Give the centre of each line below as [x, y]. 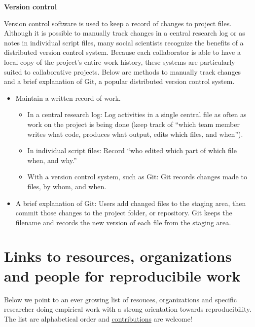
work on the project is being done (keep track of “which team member [133, 124]
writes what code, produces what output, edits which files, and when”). [135, 134]
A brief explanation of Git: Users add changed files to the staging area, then [131, 203]
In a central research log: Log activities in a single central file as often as [137, 114]
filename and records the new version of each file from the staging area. [123, 222]
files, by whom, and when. [67, 186]
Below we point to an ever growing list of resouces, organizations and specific [121, 299]
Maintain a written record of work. [68, 98]
